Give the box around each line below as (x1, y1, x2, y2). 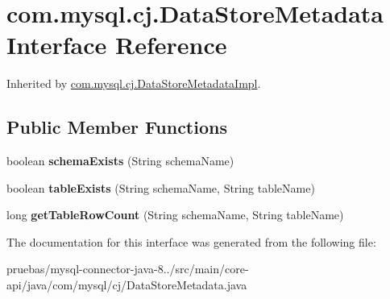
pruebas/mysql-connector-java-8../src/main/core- (6, 260, 249, 277)
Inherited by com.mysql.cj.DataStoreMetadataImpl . (6, 75, 261, 92)
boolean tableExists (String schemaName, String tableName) (6, 179, 315, 196)
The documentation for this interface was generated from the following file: (6, 233, 376, 250)
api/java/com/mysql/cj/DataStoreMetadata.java (6, 276, 247, 293)
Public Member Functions (6, 114, 227, 139)
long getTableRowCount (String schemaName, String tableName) (6, 206, 344, 223)
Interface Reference (6, 28, 227, 61)
